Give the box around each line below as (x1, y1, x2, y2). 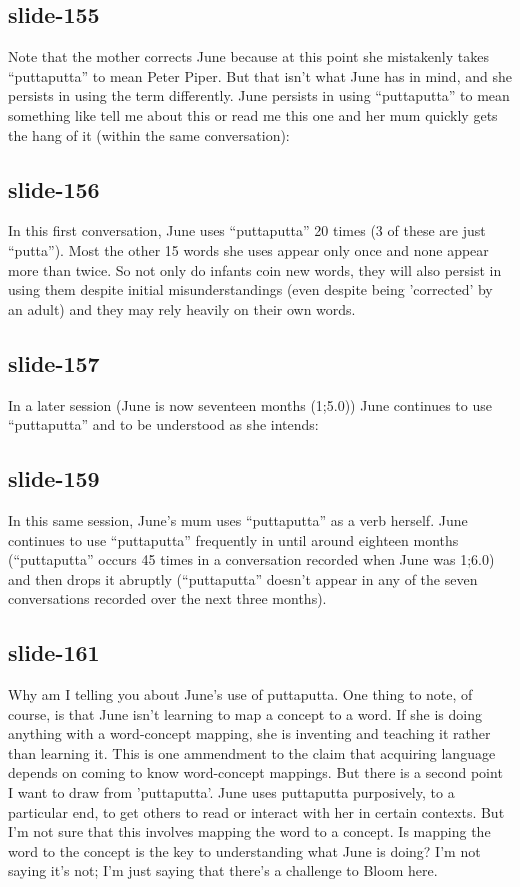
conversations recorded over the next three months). (8, 588, 327, 609)
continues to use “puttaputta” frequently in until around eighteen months (8, 529, 459, 550)
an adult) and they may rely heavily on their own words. (8, 298, 356, 319)
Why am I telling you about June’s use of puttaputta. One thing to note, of (8, 684, 473, 705)
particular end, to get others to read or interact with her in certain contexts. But (8, 801, 505, 822)
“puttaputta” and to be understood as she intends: (8, 414, 319, 435)
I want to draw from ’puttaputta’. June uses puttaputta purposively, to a (8, 782, 455, 803)
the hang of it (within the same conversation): (8, 124, 290, 145)
